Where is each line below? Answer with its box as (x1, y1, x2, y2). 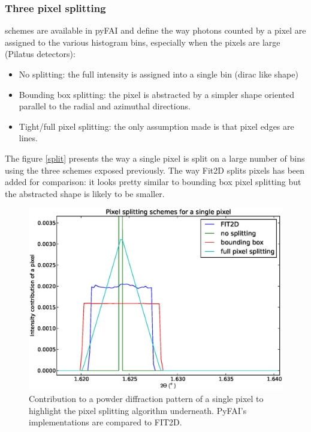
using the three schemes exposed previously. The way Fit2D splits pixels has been (5, 163, 305, 176)
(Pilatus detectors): (5, 47, 76, 60)
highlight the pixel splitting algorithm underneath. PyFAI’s (29, 404, 247, 416)
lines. (19, 132, 38, 144)
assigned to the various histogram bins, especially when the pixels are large (5, 35, 280, 48)
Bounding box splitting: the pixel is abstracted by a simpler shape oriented (19, 88, 295, 100)
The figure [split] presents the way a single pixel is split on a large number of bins (5, 151, 305, 164)
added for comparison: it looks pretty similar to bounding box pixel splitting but (5, 175, 301, 188)
